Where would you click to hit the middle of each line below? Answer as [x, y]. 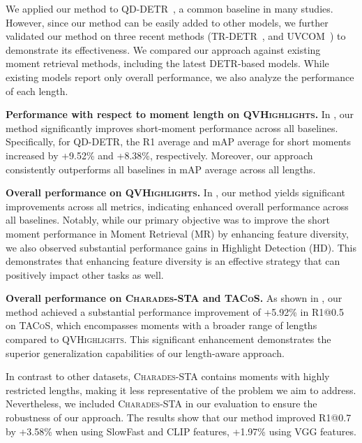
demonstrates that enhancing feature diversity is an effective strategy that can [173, 261]
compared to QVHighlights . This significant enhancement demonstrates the [168, 339]
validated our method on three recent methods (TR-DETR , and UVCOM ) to [176, 36]
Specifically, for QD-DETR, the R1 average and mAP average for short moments [178, 141]
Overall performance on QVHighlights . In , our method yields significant [176, 193]
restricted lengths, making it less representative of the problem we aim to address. [181, 390]
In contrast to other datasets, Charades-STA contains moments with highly [168, 376]
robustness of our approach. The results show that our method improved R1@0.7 [179, 417]
